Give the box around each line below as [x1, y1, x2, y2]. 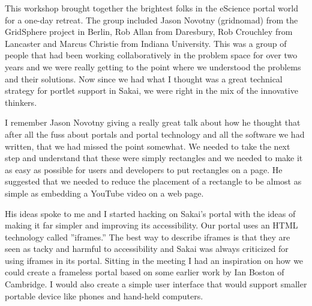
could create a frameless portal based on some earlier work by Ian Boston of [5, 266, 284, 278]
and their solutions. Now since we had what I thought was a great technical [5, 72, 283, 85]
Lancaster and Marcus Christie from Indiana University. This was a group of [5, 37, 287, 49]
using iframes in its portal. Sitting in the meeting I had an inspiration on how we [5, 254, 304, 266]
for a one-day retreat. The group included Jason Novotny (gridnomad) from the [5, 13, 298, 26]
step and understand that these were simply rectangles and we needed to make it [5, 151, 303, 164]
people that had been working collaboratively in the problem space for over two [5, 49, 298, 61]
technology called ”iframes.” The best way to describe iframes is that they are [5, 230, 290, 243]
